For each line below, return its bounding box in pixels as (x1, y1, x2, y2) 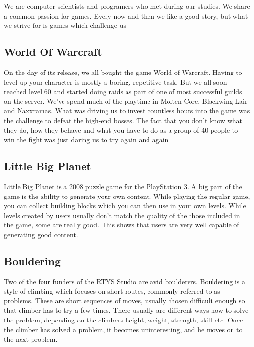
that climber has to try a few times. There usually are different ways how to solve (4, 305, 249, 315)
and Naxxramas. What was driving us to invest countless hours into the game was (4, 105, 250, 116)
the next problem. (4, 334, 58, 344)
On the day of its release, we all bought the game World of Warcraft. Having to (4, 67, 242, 77)
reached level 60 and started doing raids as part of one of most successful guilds (4, 86, 242, 97)
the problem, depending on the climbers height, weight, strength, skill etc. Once (4, 315, 243, 325)
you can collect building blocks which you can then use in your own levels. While (4, 200, 246, 211)
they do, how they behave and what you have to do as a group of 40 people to (4, 124, 238, 135)
